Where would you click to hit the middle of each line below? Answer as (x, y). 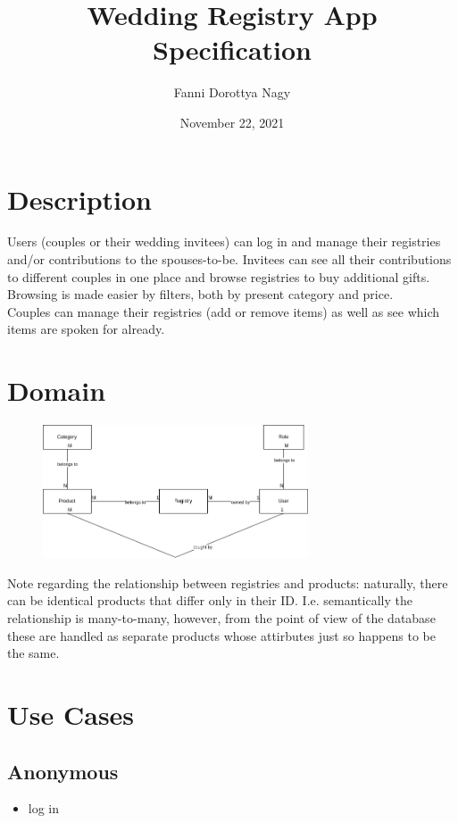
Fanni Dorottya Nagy (232, 92)
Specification (232, 50)
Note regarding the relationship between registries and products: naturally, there (228, 582)
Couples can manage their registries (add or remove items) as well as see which (224, 311)
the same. (33, 653)
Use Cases (71, 714)
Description (80, 199)
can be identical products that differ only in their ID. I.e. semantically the (210, 600)
